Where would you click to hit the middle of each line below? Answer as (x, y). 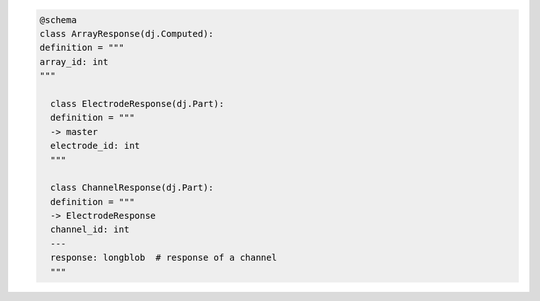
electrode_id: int (95, 146)
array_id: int (74, 61)
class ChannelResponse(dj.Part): (132, 188)
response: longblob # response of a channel (163, 258)
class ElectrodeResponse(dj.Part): (137, 103)
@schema (58, 19)
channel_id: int (90, 229)
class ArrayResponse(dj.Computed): (126, 33)
